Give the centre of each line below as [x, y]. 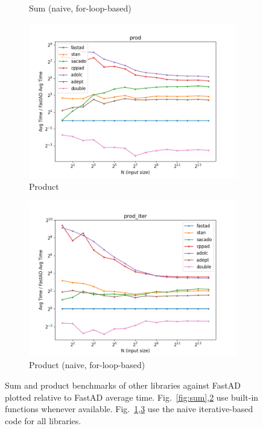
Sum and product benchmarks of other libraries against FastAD [123, 385]
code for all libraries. [43, 420]
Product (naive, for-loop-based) [87, 365]
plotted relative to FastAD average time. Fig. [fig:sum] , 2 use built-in [132, 397]
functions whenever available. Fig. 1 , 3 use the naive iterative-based [129, 409]
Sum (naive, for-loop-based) [80, 8]
